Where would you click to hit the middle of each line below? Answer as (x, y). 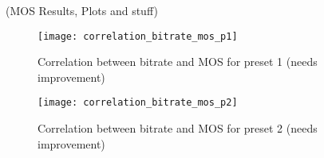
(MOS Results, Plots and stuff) (82, 10)
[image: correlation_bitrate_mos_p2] (138, 103)
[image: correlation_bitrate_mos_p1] (138, 36)
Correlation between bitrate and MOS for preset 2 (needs (178, 128)
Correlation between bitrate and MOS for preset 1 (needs (178, 62)
